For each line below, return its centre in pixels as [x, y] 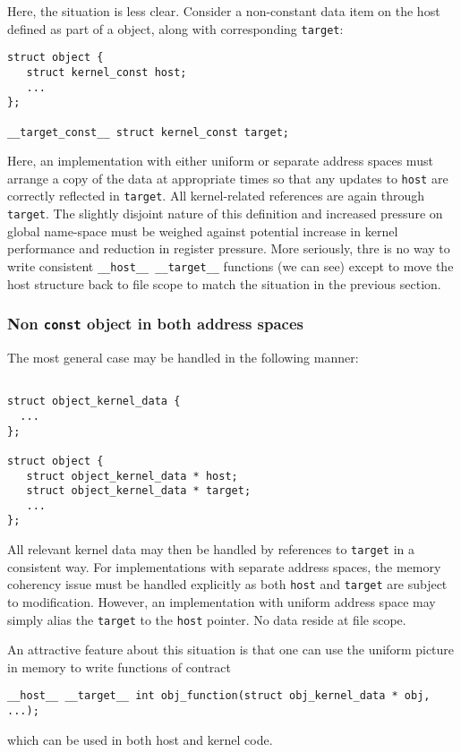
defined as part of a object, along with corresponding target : [175, 28]
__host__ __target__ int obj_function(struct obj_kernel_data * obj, [219, 696]
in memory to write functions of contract [119, 667]
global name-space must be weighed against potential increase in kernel [203, 231]
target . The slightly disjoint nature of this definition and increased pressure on [225, 214]
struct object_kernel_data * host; [132, 476]
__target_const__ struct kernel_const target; [148, 132]
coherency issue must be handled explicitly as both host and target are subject [227, 584]
